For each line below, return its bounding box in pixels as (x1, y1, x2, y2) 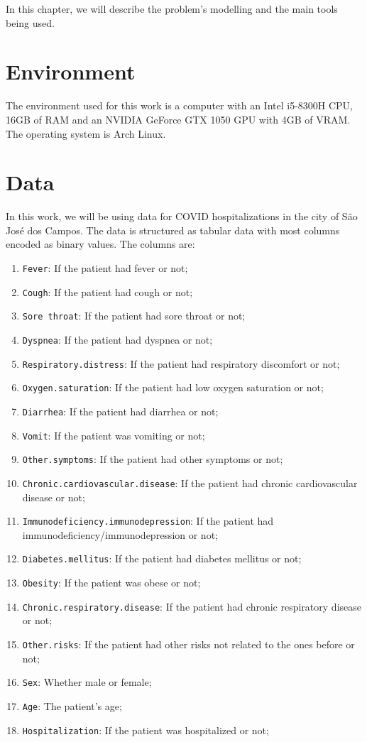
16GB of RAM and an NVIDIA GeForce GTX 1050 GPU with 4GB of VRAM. (6, 111, 351, 126)
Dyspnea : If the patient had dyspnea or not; (22, 332, 213, 347)
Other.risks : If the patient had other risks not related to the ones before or (22, 636, 355, 651)
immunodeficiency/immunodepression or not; (22, 527, 218, 542)
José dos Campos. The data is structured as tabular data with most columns (6, 222, 340, 237)
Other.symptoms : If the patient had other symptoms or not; (22, 452, 283, 467)
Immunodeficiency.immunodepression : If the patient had (22, 513, 274, 528)
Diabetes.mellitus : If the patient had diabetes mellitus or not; (22, 551, 302, 566)
